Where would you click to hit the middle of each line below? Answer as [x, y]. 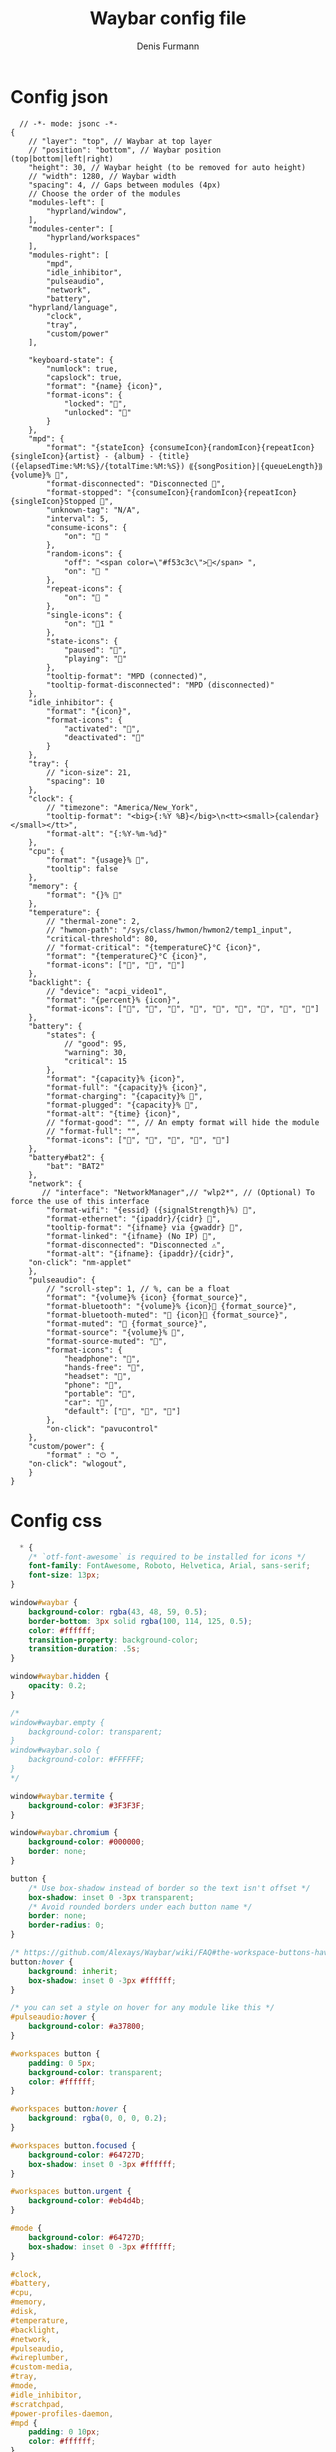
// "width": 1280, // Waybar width [102, 176]
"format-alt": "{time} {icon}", [114, 1113]
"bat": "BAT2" [75, 1166]
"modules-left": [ [66, 202]
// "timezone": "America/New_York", [122, 807]
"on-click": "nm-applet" [80, 1262]
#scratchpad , [37, 2404]
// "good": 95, [95, 1043]
